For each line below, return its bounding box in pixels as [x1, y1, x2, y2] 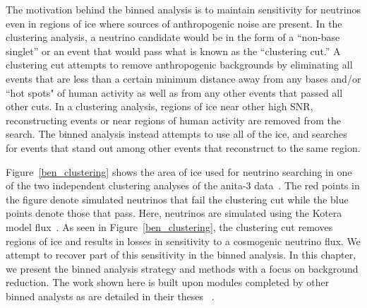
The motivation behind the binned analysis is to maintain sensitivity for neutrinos [6, 2, 361, 16]
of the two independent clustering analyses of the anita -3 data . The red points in [6, 178, 360, 193]
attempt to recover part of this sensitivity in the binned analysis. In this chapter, [6, 247, 356, 262]
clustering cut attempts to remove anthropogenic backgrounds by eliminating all [6, 57, 353, 72]
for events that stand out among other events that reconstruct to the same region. [6, 140, 361, 155]
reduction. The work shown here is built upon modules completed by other [6, 275, 330, 290]
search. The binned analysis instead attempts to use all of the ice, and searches [6, 126, 347, 141]
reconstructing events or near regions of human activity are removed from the [6, 112, 341, 127]
